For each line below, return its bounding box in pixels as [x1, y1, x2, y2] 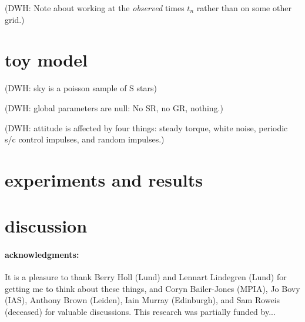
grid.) [5, 13, 25, 25]
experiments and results [5, 167, 203, 191]
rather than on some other [196, 2, 291, 14]
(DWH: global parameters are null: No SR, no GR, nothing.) [5, 101, 223, 114]
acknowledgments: [5, 248, 79, 261]
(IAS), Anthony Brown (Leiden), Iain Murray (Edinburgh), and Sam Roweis [5, 294, 280, 306]
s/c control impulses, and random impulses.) [5, 133, 165, 145]
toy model [5, 48, 88, 72]
